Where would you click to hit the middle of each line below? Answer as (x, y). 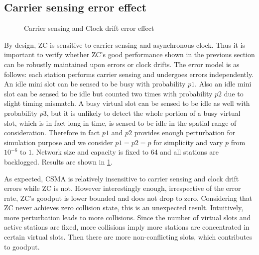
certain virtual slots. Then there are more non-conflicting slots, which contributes (128, 237)
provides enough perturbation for (185, 132)
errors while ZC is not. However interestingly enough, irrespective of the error (123, 188)
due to (234, 93)
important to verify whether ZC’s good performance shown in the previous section (129, 54)
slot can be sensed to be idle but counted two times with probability (108, 93)
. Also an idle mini (223, 84)
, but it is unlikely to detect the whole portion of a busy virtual (143, 113)
